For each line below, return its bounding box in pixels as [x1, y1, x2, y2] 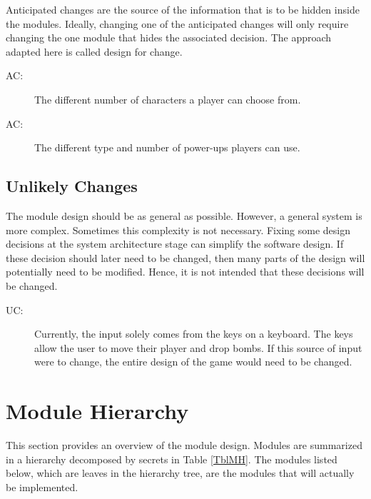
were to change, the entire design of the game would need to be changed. [34, 354, 352, 369]
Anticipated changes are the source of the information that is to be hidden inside [6, 2, 360, 16]
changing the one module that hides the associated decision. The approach [6, 30, 332, 45]
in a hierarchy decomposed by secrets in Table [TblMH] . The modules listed [6, 451, 337, 466]
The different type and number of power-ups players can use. [34, 140, 300, 155]
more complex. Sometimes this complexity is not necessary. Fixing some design [6, 222, 350, 237]
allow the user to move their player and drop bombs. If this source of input [34, 340, 362, 355]
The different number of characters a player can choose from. [34, 91, 301, 106]
